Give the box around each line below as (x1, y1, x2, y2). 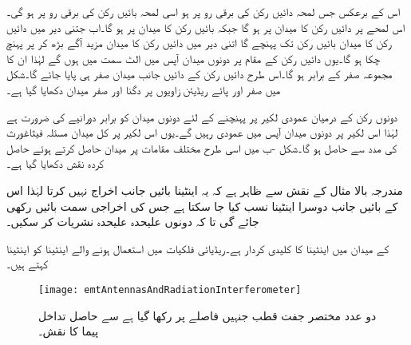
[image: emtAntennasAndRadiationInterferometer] (38, 284, 302, 295)
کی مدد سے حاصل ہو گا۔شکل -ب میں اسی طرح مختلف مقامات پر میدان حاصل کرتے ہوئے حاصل (6, 139, 397, 156)
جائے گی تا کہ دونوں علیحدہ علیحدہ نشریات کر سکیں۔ (6, 213, 259, 230)
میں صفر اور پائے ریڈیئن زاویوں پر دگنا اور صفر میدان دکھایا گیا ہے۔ (6, 81, 281, 97)
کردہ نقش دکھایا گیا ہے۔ (6, 155, 105, 172)
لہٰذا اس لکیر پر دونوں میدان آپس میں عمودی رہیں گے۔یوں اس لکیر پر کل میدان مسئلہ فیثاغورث (6, 124, 398, 141)
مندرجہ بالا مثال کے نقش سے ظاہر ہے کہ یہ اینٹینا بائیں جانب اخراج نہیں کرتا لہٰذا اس (6, 181, 403, 198)
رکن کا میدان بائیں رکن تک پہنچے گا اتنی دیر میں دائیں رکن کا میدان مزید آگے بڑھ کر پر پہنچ (6, 34, 393, 51)
